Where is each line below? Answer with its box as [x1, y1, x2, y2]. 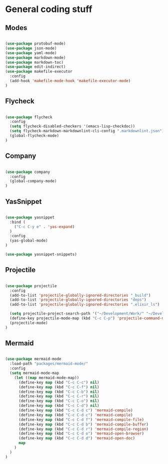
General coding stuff [5, 4, 92, 15]
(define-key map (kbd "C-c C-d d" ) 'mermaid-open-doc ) [18, 436, 135, 441]
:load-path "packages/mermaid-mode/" [9, 361, 88, 366]
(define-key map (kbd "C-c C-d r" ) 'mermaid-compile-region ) [18, 426, 149, 431]
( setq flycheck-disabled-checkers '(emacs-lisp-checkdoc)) [9, 124, 135, 129]
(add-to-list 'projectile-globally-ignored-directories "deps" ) [9, 297, 146, 303]
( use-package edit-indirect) [5, 64, 66, 70]
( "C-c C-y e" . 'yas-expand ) [14, 224, 75, 229]
